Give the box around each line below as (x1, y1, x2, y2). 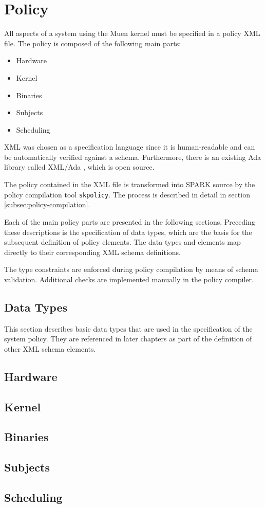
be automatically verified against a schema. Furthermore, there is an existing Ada (4, 151, 261, 162)
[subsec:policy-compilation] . (4, 199, 90, 210)
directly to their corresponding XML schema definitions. (4, 246, 181, 257)
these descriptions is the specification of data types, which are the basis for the (4, 226, 252, 237)
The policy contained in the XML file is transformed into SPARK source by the (4, 179, 255, 190)
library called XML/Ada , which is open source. (4, 161, 155, 172)
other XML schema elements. (4, 343, 96, 354)
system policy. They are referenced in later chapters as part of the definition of (4, 333, 252, 344)
